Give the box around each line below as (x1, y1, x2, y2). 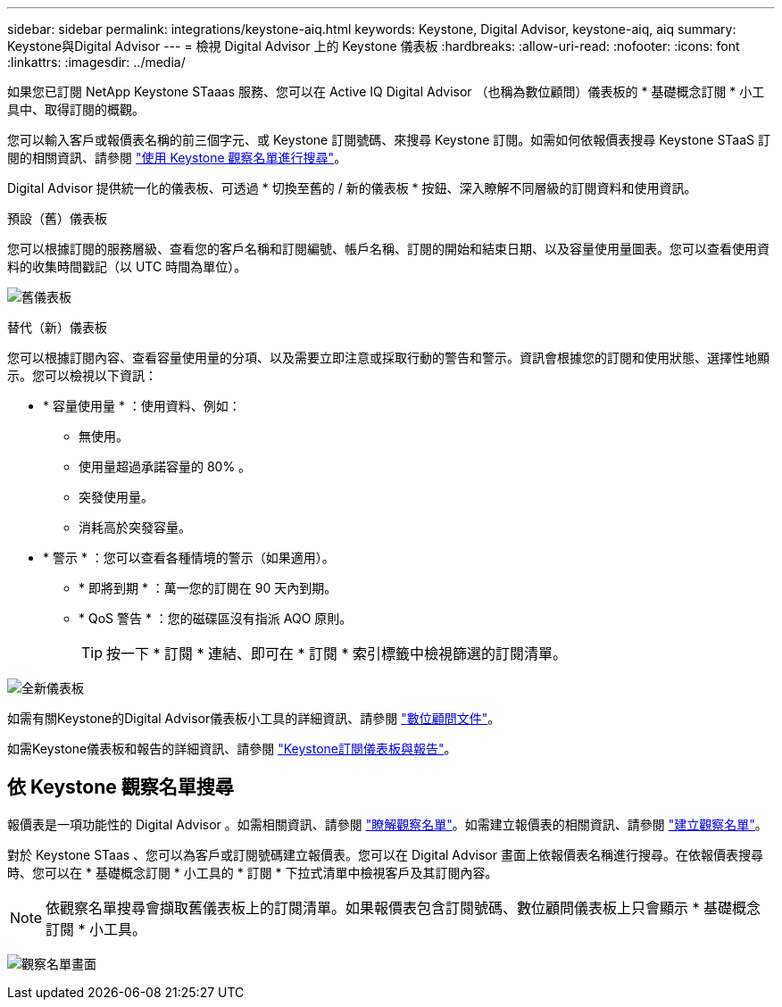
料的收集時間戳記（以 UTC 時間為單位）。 (7, 259, 247, 274)
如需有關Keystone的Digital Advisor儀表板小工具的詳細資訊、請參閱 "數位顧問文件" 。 (7, 711, 501, 726)
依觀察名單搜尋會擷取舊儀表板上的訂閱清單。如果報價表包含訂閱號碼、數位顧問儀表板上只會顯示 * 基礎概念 (46, 898, 761, 917)
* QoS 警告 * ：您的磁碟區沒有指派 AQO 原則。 (79, 611, 353, 626)
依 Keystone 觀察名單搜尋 (7, 776, 234, 799)
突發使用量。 (79, 489, 154, 504)
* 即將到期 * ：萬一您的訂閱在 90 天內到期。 (79, 580, 337, 595)
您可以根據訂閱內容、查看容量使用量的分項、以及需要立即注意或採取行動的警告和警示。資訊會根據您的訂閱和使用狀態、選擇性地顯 (7, 350, 770, 365)
